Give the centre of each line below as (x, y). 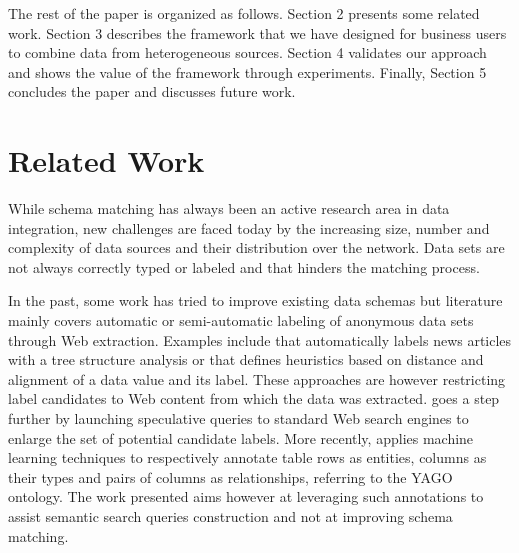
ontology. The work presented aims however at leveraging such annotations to (246, 496)
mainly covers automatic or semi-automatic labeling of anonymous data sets (241, 320)
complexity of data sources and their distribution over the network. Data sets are (256, 247)
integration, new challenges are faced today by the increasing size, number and (249, 227)
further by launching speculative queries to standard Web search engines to (238, 418)
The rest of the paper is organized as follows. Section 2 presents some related (244, 13)
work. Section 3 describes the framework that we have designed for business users (257, 32)
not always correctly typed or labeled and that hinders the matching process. (244, 266)
